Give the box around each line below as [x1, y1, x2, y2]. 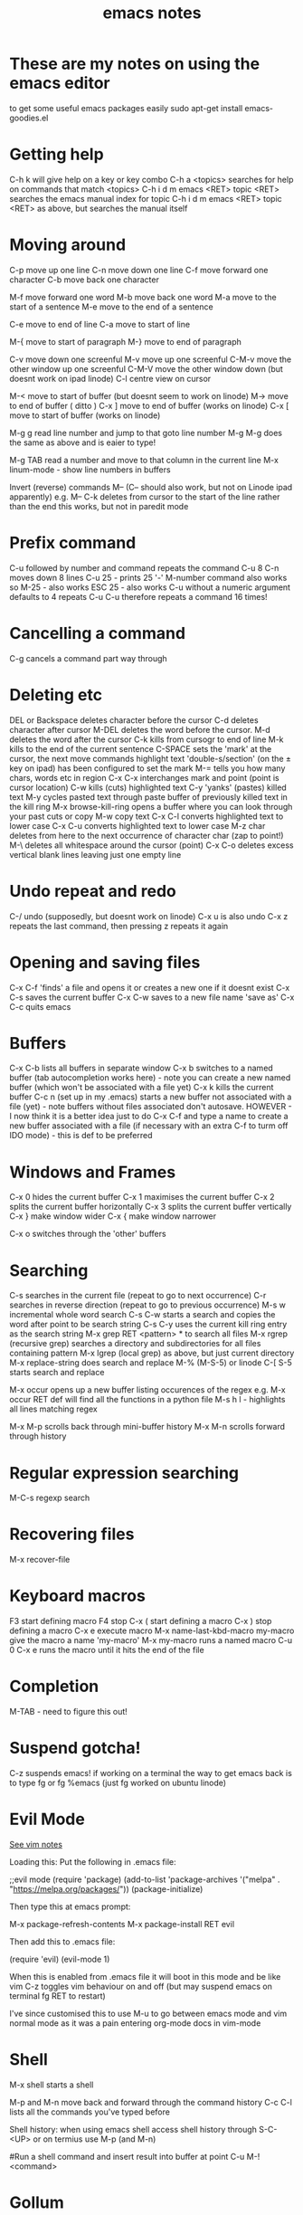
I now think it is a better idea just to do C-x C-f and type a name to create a [9, 1111, 289, 1122]
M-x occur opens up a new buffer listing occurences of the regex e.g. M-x [9, 1384, 287, 1395]
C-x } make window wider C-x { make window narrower [9, 1211, 217, 1222]
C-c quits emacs [9, 1001, 71, 1012]
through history [9, 1431, 67, 1441]
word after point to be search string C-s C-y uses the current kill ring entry [9, 1319, 288, 1330]
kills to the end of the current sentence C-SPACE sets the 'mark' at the [9, 743, 272, 754]
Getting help [9, 144, 104, 165]
